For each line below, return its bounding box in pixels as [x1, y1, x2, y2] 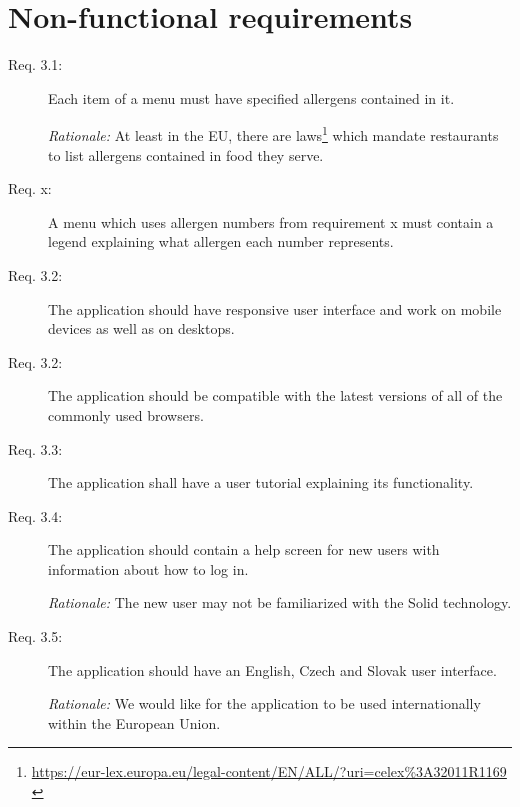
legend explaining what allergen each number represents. [48, 231, 394, 252]
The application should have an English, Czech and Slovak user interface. [48, 659, 497, 680]
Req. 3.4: [8, 505, 63, 526]
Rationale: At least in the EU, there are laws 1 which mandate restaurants [48, 122, 499, 145]
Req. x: [8, 178, 52, 199]
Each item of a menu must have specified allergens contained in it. [48, 87, 455, 108]
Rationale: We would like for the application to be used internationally [48, 693, 481, 714]
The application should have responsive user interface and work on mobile [48, 298, 502, 319]
